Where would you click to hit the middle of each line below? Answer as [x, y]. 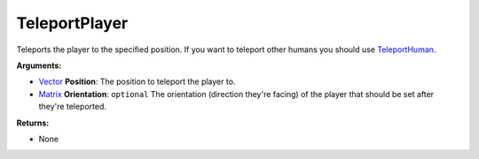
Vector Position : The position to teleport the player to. [137, 82]
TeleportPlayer [72, 23]
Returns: [33, 123]
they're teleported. [72, 107]
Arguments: [39, 65]
